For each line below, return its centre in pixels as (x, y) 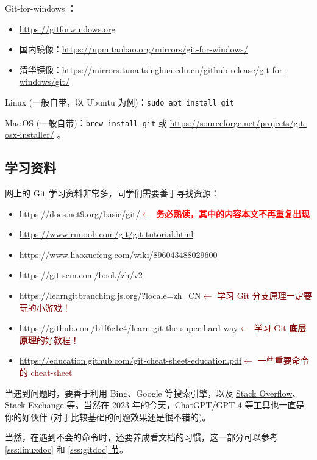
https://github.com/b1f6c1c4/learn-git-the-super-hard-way (129, 328)
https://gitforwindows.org (67, 28)
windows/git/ (44, 81)
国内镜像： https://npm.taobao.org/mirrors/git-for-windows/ (134, 49)
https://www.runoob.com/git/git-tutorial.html (106, 234)
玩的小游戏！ (45, 307)
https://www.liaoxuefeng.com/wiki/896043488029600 (118, 254)
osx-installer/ (30, 135)
